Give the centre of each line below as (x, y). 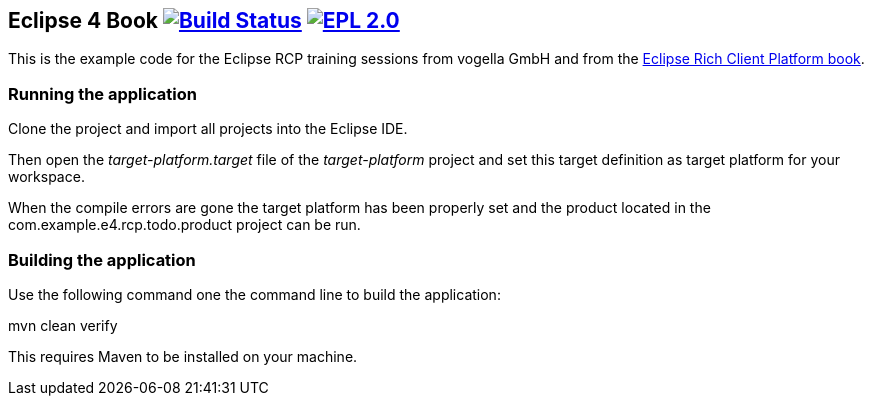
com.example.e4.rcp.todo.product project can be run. (184, 225)
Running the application (102, 93)
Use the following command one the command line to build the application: (254, 294)
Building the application (102, 259)
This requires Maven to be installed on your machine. (183, 356)
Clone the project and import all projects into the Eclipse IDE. (208, 129)
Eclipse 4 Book (83, 20)
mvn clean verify (63, 325)
